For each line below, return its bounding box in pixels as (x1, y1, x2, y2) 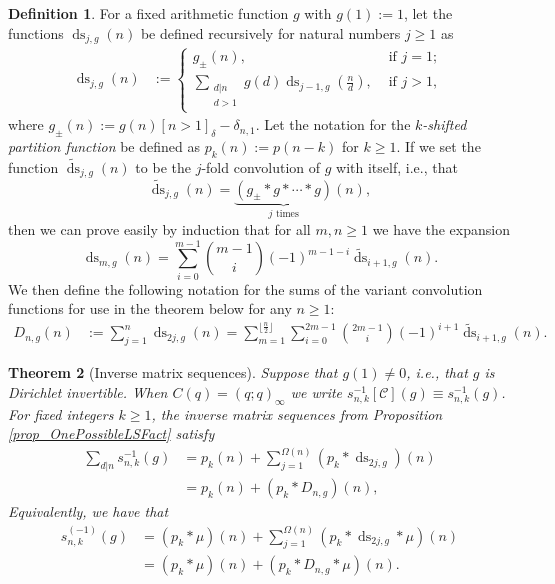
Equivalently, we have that (8, 501, 169, 522)
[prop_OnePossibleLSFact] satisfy (8, 423, 215, 444)
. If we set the (396, 135, 481, 156)
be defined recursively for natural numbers (140, 22, 401, 43)
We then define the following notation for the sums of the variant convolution (8, 278, 483, 299)
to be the (135, 156, 191, 177)
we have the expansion (372, 218, 510, 239)
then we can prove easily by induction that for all (8, 218, 311, 239)
